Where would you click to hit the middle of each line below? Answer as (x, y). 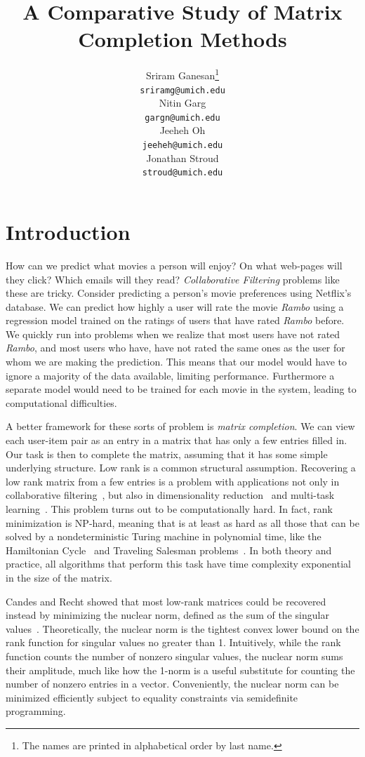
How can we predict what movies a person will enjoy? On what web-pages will (174, 265)
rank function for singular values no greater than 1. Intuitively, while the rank (173, 642)
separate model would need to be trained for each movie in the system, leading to (181, 389)
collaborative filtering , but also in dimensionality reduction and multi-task (170, 495)
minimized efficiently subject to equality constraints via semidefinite (152, 697)
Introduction (68, 231)
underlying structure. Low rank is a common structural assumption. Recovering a (181, 468)
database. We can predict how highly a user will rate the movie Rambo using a (175, 306)
